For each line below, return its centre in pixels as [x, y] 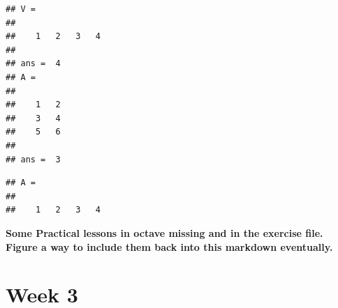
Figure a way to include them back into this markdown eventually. [169, 246]
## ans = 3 [33, 159]
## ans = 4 [33, 64]
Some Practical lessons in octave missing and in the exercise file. [164, 232]
